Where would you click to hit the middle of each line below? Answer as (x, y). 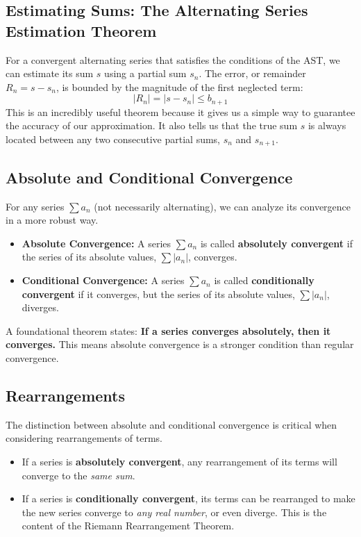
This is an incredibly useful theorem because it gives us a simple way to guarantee (180, 111)
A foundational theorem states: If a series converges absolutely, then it (168, 330)
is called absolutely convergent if (276, 243)
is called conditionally (264, 280)
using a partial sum (145, 73)
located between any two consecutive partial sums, (113, 139)
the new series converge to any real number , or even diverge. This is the (174, 512)
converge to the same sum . (78, 475)
